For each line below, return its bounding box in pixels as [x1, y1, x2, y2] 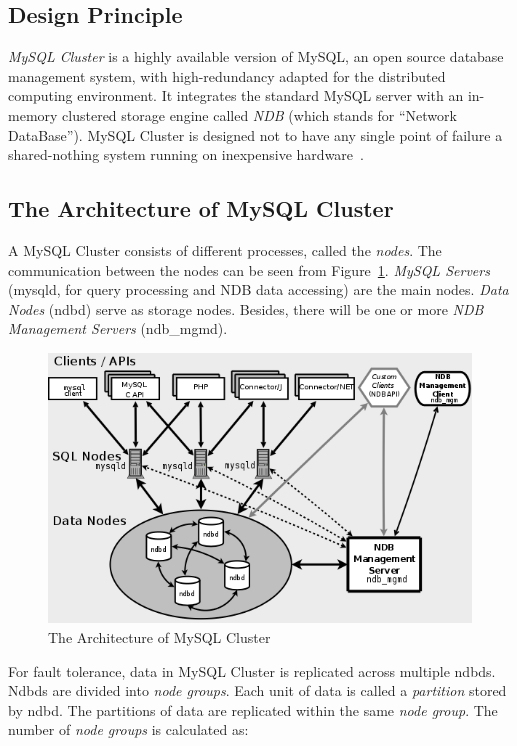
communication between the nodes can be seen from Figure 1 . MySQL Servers [8, 259, 490, 280]
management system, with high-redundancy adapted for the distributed [8, 65, 446, 86]
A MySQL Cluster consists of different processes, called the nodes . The [8, 239, 442, 260]
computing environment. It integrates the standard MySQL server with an [8, 85, 464, 106]
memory [8, 104, 58, 125]
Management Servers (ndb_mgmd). [8, 318, 228, 339]
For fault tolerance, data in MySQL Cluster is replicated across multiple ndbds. [8, 660, 496, 681]
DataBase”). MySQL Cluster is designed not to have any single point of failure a [8, 124, 503, 145]
